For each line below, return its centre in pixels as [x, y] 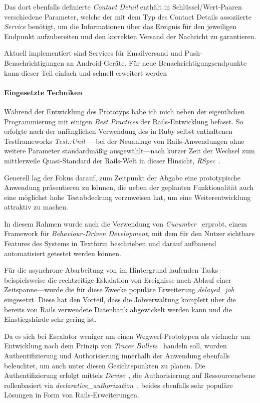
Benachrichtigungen [34, 62]
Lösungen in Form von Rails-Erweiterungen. [72, 395]
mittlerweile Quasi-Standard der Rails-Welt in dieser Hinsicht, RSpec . [112, 160]
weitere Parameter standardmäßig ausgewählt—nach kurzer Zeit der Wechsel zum [129, 151]
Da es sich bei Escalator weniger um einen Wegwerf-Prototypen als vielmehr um [127, 336]
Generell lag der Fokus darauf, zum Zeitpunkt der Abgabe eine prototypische [122, 177]
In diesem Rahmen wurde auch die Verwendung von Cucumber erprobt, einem [125, 223]
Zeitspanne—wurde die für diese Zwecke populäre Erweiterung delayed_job [119, 289]
